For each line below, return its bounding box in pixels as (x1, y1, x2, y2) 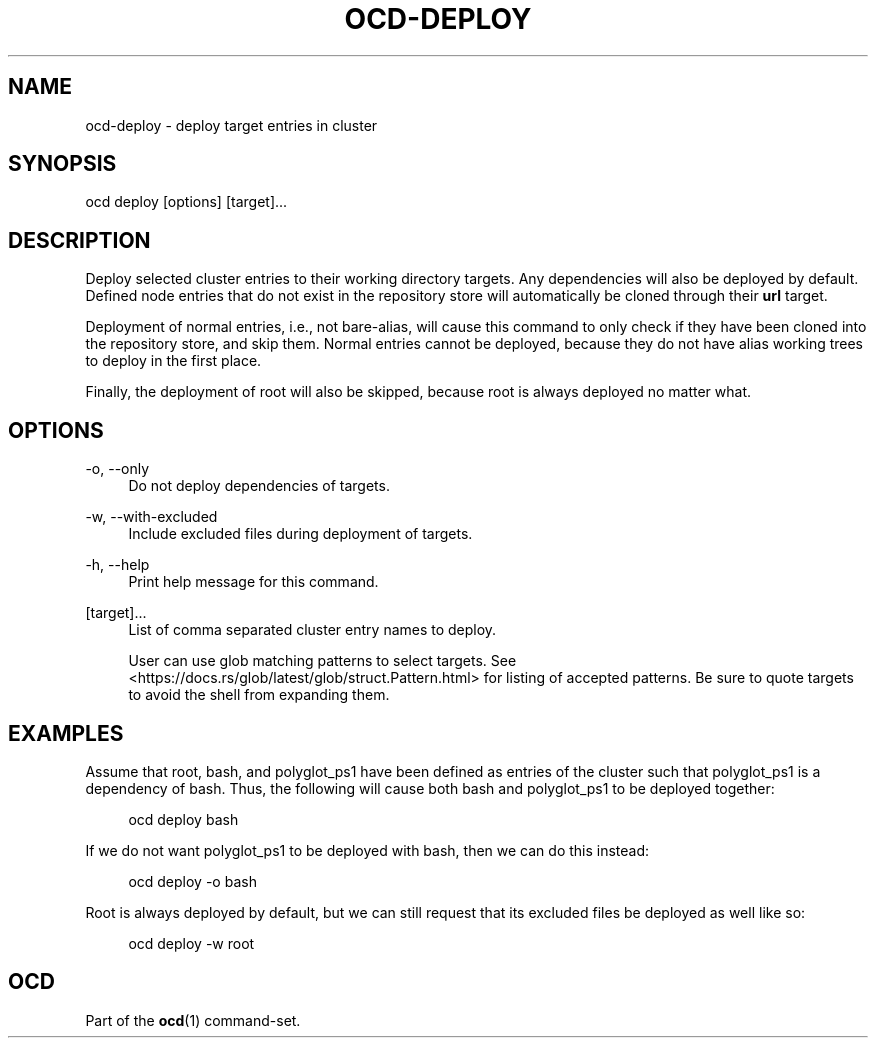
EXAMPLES (8, 720, 124, 746)
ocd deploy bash (128, 810, 239, 828)
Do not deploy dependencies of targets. (128, 477, 390, 495)
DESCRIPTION (8, 227, 151, 253)
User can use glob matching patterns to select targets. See (128, 652, 517, 670)
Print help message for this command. (128, 573, 379, 591)
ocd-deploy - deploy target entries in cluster (85, 116, 378, 134)
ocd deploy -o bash (128, 872, 257, 890)
